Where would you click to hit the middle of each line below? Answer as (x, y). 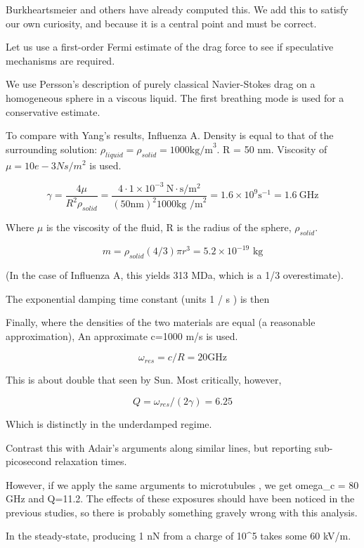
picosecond (29, 461)
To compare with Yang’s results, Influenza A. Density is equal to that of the (170, 135)
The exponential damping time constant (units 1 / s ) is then (138, 298)
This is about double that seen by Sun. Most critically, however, (144, 380)
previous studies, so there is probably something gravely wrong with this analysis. (182, 512)
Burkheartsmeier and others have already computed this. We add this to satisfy (177, 9)
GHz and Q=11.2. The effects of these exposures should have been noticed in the (180, 498)
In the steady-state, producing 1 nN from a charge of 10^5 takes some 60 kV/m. (178, 536)
